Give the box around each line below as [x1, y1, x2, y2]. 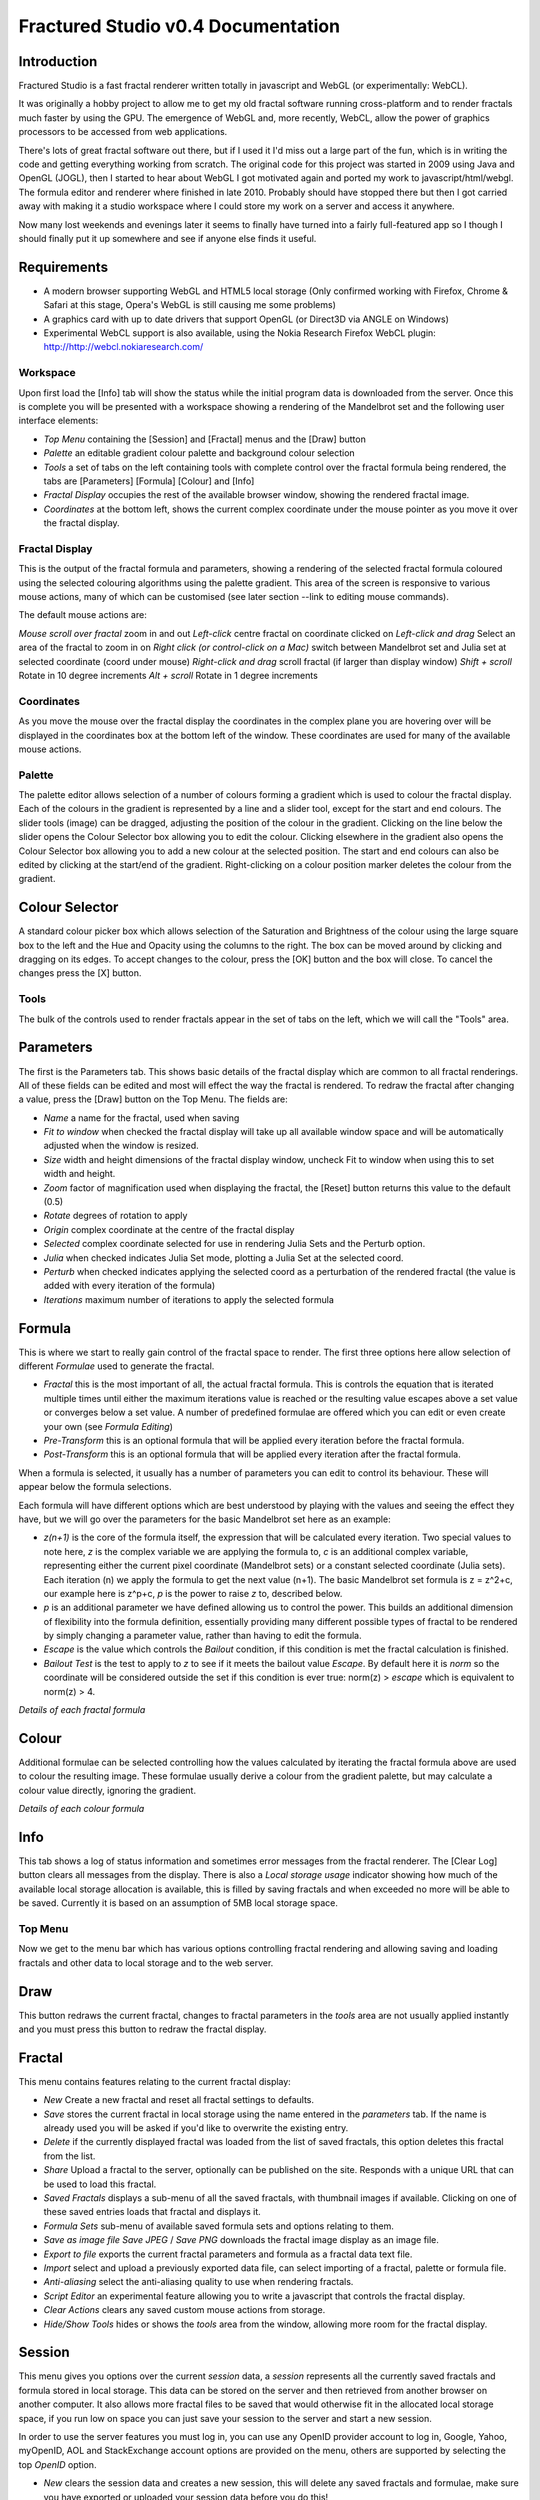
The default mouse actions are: [18, 609, 147, 621]
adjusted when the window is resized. [43, 1140, 199, 1152]
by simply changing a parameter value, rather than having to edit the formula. [43, 1630, 362, 1642]
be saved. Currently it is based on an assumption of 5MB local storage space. [18, 1897, 339, 1909]
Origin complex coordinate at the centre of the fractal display [43, 1223, 295, 1235]
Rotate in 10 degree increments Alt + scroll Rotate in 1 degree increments [18, 669, 319, 681]
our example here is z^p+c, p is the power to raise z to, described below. [43, 1587, 343, 1599]
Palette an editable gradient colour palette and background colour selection [43, 447, 355, 459]
